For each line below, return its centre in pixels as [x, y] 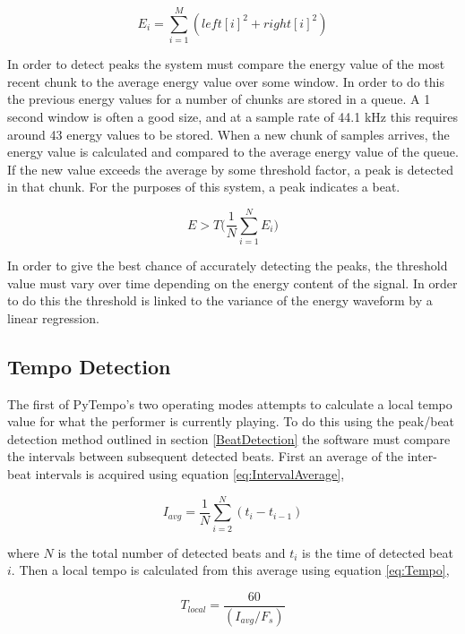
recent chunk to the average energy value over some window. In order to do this [226, 81]
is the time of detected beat [378, 552]
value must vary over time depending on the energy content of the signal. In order [232, 283]
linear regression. [53, 317]
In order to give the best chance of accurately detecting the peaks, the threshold [228, 265]
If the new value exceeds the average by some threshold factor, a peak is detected [231, 169]
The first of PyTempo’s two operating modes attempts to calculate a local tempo [230, 403]
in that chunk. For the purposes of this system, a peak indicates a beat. [204, 187]
